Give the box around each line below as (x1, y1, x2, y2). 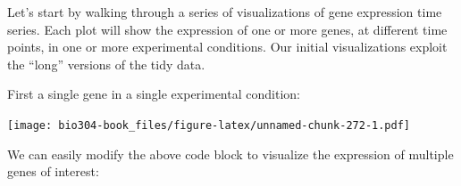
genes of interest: (7, 162, 99, 181)
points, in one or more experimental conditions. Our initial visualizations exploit (7, 37, 448, 56)
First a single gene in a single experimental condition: (7, 85, 300, 103)
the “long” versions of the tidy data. (7, 54, 205, 73)
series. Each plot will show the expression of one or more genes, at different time (7, 20, 448, 38)
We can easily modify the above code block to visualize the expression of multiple (7, 144, 454, 163)
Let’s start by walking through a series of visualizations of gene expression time (7, 3, 442, 20)
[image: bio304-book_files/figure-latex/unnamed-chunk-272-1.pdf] (7, 118, 411, 132)
